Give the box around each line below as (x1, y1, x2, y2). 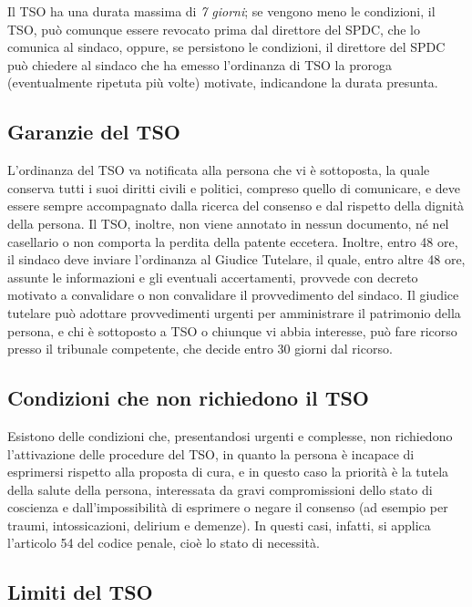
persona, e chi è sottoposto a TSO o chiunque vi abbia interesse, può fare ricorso (7, 321, 457, 340)
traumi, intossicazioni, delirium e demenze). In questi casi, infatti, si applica (7, 515, 431, 534)
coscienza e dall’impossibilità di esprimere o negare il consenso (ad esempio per (7, 498, 448, 517)
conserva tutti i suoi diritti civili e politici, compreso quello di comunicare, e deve (7, 178, 460, 197)
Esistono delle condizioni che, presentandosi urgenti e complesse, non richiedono (7, 426, 453, 445)
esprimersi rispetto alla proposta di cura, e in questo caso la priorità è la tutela (7, 462, 449, 481)
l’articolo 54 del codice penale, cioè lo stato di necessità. (7, 533, 320, 552)
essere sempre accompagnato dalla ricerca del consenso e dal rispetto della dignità (7, 196, 465, 215)
